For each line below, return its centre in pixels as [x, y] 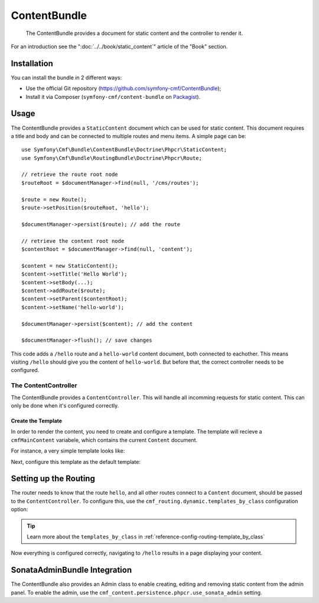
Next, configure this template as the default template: [76, 461]
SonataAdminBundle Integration [71, 570]
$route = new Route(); [54, 199]
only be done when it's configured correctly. [65, 405]
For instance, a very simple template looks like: [68, 451]
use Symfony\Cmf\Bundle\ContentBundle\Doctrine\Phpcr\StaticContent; [124, 150]
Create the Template [36, 421]
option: [19, 509]
